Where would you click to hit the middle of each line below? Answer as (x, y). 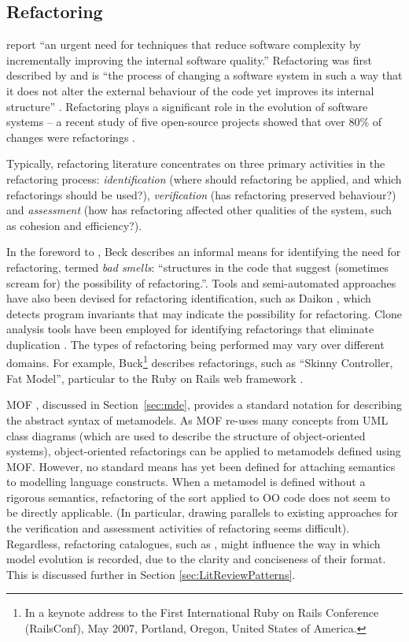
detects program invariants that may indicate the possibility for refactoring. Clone (204, 313)
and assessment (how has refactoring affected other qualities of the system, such (199, 210)
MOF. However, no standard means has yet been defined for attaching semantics (201, 466)
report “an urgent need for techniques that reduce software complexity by (184, 45)
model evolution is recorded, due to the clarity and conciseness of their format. (196, 559)
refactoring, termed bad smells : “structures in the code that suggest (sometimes (197, 267)
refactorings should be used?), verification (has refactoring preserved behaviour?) (201, 194)
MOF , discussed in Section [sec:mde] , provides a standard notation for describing (204, 404)
